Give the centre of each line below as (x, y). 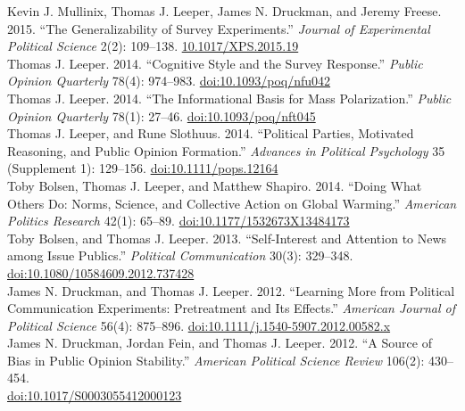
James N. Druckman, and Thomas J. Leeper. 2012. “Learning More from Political (231, 290)
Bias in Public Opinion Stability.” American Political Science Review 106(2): (216, 360)
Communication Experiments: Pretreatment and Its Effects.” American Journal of (231, 308)
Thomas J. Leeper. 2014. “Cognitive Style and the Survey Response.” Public (215, 63)
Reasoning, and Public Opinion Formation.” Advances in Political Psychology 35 (226, 150)
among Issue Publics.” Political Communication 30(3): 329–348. (180, 255)
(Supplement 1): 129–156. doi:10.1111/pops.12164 (143, 168)
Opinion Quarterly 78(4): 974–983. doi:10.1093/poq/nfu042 (169, 81)
